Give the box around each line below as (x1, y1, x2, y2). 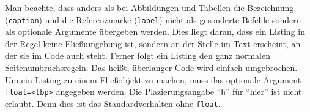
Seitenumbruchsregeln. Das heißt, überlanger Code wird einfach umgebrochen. (5, 61, 298, 74)
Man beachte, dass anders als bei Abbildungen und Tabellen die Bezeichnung (5, 1, 294, 13)
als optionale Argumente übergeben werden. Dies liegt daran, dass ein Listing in (5, 25, 305, 38)
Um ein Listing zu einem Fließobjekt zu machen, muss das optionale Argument (5, 73, 301, 86)
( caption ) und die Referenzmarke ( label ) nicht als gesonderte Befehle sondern (5, 13, 301, 26)
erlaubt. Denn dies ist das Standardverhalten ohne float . (5, 97, 221, 110)
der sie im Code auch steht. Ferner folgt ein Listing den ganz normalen (5, 49, 270, 62)
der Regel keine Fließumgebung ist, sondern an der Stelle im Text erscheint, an (5, 37, 301, 50)
